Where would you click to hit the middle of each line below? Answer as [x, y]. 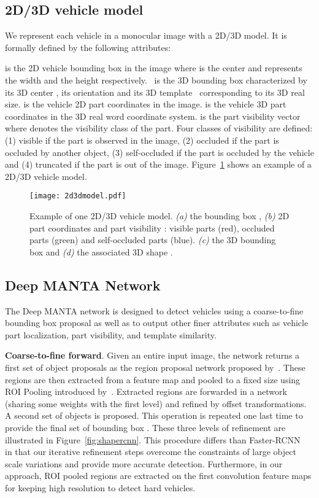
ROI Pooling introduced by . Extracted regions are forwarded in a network [146, 391]
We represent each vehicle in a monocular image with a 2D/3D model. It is [146, 35]
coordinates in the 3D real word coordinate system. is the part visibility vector [153, 116]
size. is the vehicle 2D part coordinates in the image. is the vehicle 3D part [146, 104]
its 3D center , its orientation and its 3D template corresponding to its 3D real [155, 92]
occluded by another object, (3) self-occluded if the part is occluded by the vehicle [159, 152]
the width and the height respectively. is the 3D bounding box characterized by [156, 80]
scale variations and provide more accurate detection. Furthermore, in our [144, 463]
